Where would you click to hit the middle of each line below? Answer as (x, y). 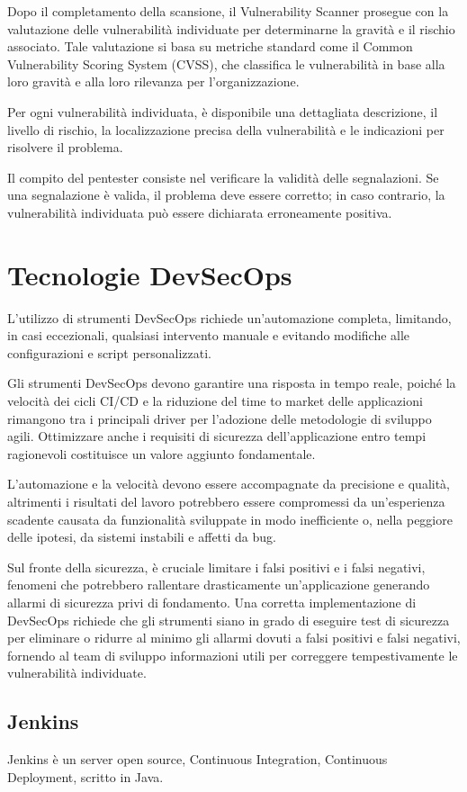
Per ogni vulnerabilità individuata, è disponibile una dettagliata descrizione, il (223, 111)
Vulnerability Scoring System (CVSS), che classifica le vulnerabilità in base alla (226, 63)
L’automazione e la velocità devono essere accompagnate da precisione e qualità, (229, 484)
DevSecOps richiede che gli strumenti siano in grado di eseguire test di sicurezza (229, 620)
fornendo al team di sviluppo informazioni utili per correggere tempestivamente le (233, 655)
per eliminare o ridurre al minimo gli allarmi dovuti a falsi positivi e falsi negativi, (234, 638)
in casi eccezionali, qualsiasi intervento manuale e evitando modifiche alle (209, 335)
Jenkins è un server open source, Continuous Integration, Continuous (198, 759)
